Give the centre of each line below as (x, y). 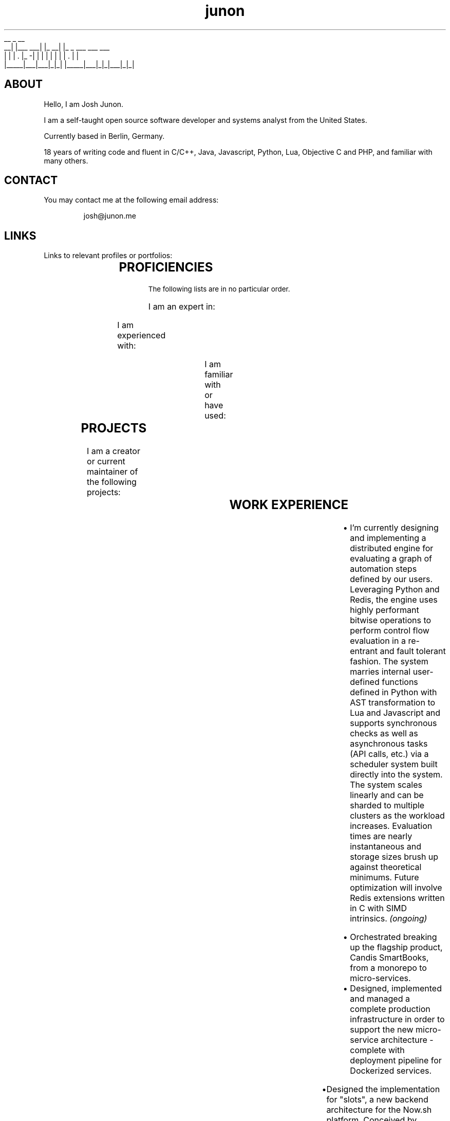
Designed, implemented (396, 988)
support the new (382, 1029)
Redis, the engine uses (394, 600)
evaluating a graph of (391, 558)
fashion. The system (389, 661)
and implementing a (388, 538)
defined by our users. (391, 579)
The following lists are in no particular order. (219, 289)
